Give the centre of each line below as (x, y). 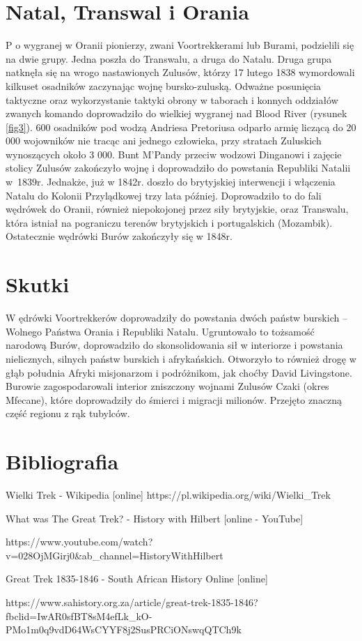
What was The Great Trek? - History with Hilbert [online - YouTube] (155, 518)
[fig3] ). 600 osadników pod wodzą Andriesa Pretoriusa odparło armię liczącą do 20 (181, 127)
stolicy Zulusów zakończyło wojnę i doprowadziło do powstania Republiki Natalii (178, 168)
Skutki (38, 284)
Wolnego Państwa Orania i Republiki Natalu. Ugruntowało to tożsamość (160, 331)
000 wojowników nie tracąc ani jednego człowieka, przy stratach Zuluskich (164, 141)
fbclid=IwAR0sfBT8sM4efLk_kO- (79, 616)
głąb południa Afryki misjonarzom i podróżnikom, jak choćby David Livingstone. (179, 372)
